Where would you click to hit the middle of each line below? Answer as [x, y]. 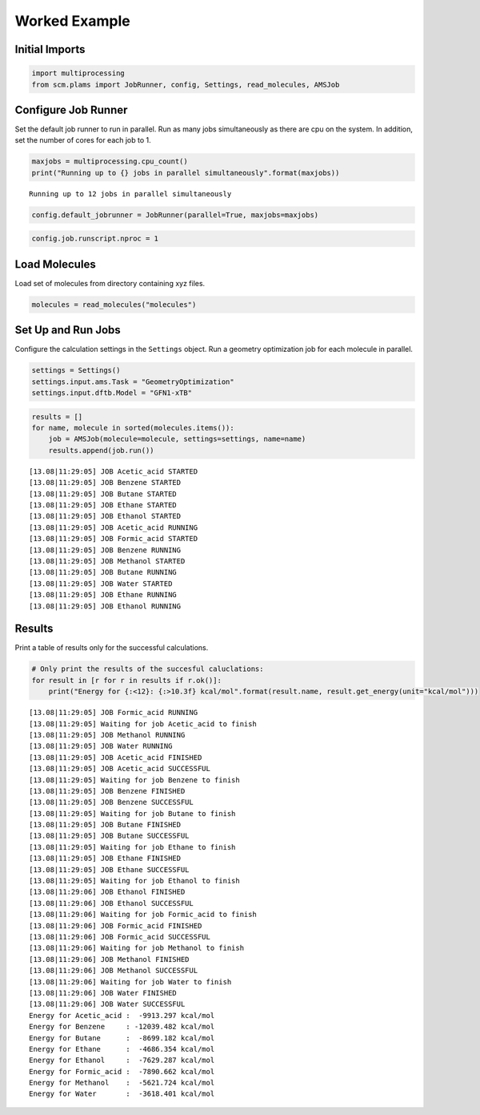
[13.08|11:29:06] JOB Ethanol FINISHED [107, 892]
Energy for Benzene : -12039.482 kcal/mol [122, 1027]
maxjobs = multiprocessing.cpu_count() [110, 162]
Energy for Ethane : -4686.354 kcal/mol [122, 1049]
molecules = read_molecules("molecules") [114, 304]
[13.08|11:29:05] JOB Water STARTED [101, 584]
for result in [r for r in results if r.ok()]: [126, 680]
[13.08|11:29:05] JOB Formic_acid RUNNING [114, 713]
